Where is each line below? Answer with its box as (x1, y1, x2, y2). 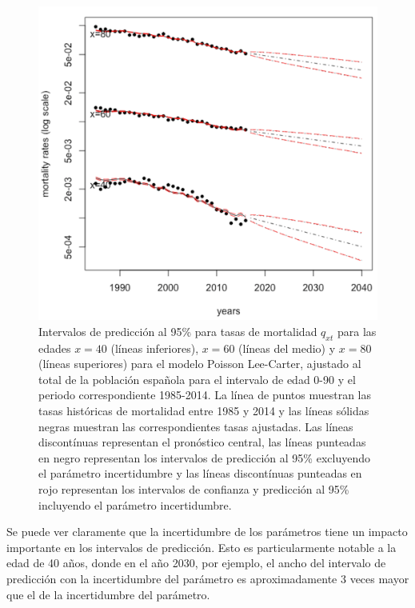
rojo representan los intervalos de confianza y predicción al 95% (38, 481, 349, 498)
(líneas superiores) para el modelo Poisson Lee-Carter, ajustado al (38, 355, 361, 372)
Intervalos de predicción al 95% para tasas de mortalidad (38, 322, 317, 339)
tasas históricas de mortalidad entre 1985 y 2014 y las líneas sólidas (38, 402, 369, 419)
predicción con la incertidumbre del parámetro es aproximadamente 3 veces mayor (6, 570, 409, 586)
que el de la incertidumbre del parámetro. (6, 586, 210, 602)
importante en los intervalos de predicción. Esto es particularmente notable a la (6, 538, 397, 555)
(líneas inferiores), (110, 339, 199, 356)
